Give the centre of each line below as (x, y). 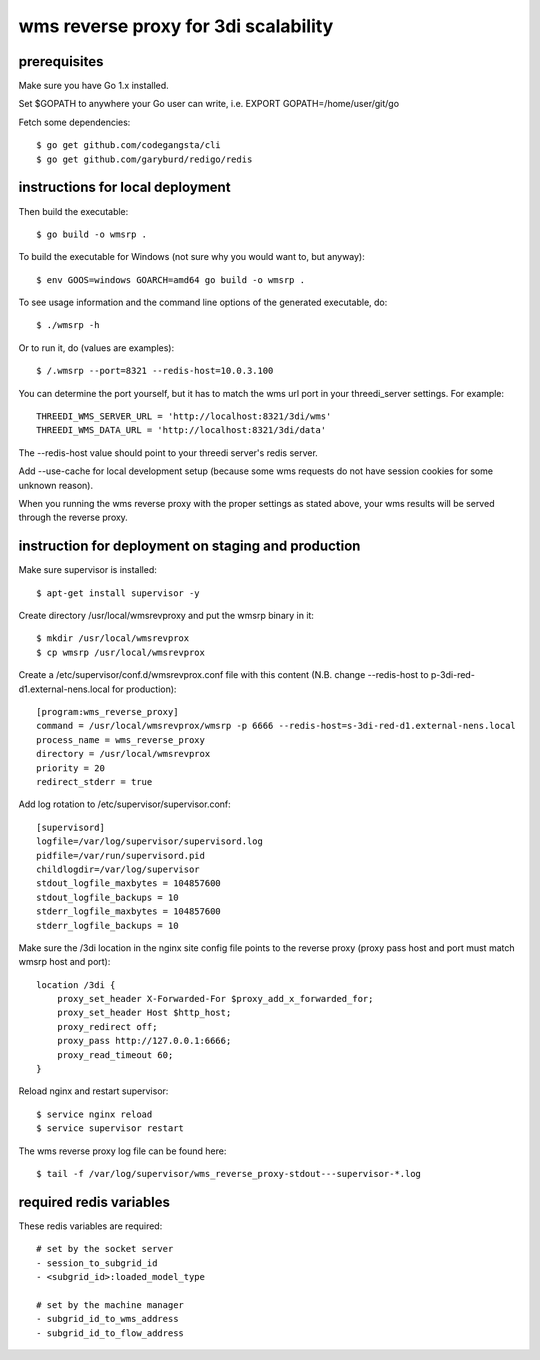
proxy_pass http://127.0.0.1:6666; (144, 1041)
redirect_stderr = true (94, 781)
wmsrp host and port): (64, 962)
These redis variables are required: (90, 1226)
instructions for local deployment (124, 187)
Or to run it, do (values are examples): (96, 347)
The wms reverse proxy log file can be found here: (122, 1151)
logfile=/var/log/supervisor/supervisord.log (150, 841)
